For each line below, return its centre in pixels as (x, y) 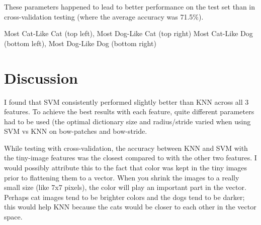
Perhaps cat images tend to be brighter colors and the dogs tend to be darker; (124, 197)
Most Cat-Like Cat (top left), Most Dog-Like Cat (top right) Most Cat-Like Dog (128, 33)
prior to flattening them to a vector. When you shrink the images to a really (122, 177)
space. (13, 217)
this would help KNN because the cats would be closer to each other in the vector (130, 207)
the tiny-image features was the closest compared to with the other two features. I (130, 158)
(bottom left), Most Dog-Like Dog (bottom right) (80, 43)
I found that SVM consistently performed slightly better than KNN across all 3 (126, 101)
